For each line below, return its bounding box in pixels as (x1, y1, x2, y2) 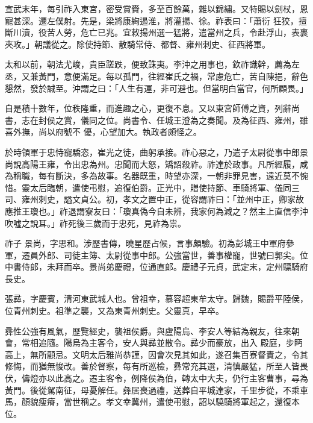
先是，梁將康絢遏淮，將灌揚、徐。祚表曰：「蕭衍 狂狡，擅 (80, 14, 307, 27)
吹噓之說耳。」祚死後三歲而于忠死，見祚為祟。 (5, 216, 186, 229)
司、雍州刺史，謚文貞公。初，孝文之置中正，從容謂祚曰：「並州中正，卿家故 (5, 193, 304, 205)
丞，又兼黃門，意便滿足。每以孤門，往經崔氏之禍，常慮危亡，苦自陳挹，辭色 (5, 69, 308, 82)
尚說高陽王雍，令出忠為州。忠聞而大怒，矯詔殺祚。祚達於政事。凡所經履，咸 (5, 157, 308, 170)
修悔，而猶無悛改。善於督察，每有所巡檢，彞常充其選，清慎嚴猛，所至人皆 (5, 360, 300, 372)
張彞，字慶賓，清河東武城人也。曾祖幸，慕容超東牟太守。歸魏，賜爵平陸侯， (5, 292, 308, 305)
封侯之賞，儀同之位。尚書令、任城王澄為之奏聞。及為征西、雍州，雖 (38, 113, 308, 126)
